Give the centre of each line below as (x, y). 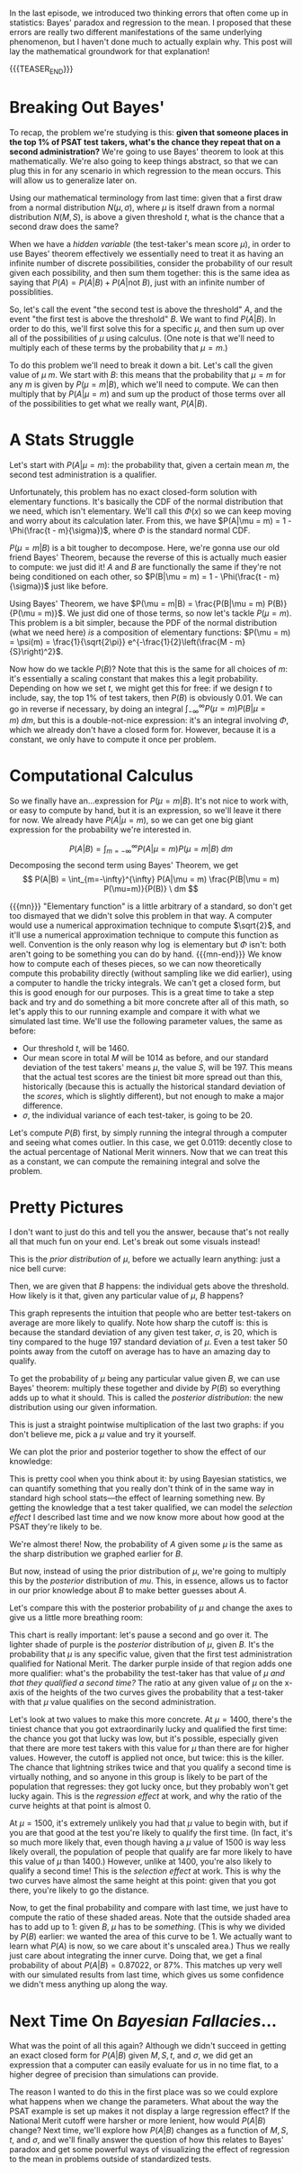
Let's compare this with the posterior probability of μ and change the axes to (151, 1608)
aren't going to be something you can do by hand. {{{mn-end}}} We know (146, 954)
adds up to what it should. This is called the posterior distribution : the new (147, 1398)
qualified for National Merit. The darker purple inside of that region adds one (151, 1664)
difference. (42, 1105)
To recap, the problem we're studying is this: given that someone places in (149, 132)
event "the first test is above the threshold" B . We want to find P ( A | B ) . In (142, 318)
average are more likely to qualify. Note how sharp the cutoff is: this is (139, 1323)
